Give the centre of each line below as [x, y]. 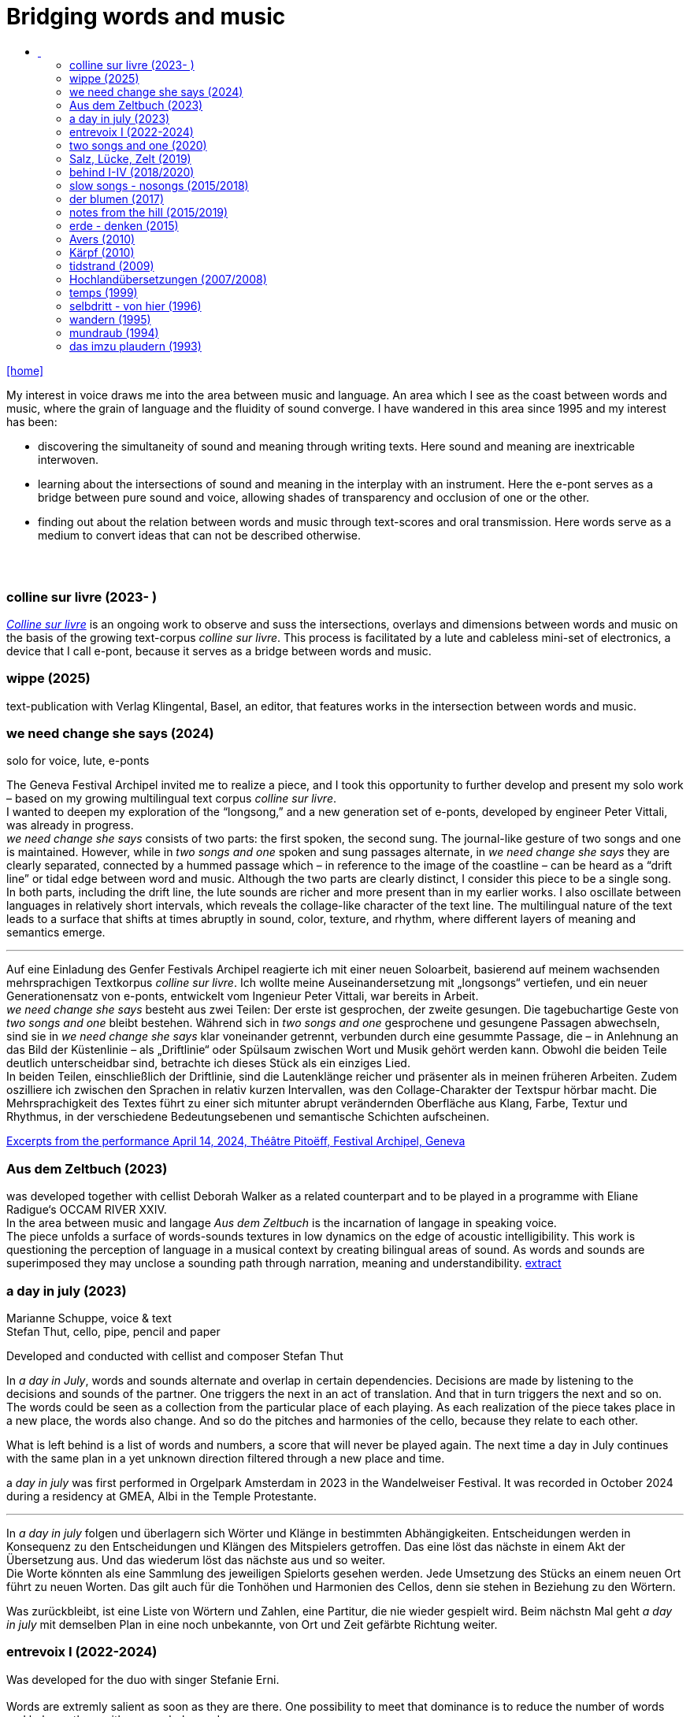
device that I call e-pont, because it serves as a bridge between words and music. [219, 651]
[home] [25, 370]
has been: [32, 421]
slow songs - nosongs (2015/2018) [159, 185]
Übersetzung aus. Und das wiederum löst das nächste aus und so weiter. [196, 1559]
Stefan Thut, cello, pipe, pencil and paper [113, 1331]
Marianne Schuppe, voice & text [89, 1318]
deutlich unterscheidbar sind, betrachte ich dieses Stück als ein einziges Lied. [208, 1063]
